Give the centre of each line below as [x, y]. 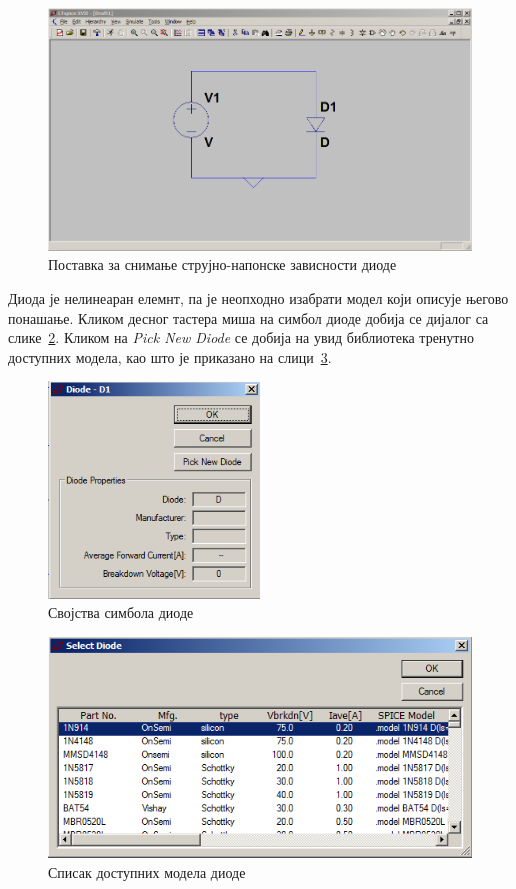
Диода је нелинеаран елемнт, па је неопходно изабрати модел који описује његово [258, 297]
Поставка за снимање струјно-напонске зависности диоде [222, 264]
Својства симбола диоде [121, 612]
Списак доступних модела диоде [147, 871]
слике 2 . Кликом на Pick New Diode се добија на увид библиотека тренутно [241, 337]
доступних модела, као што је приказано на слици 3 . [170, 356]
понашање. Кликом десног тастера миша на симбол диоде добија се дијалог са [248, 317]
